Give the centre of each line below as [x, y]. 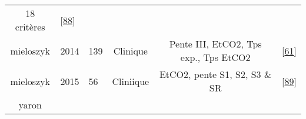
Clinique [130, 50]
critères [30, 27]
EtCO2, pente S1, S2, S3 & [215, 74]
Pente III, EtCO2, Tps [215, 44]
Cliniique [131, 81]
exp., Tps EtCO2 [215, 57]
